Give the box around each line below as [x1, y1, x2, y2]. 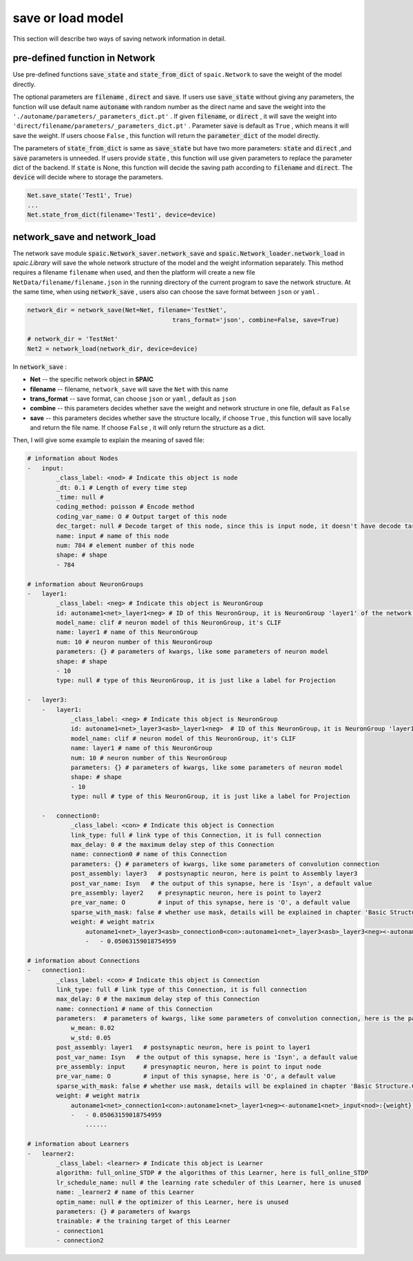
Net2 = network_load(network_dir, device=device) [27, 345, 198, 353]
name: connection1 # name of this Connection [56, 1004, 213, 1013]
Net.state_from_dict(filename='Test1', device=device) [27, 211, 216, 219]
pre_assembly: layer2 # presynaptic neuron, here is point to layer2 [70, 889, 321, 897]
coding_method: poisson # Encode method [56, 503, 195, 510]
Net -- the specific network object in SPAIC [30, 375, 154, 384]
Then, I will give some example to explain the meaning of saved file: [12, 436, 204, 444]
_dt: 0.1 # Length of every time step [56, 484, 187, 491]
